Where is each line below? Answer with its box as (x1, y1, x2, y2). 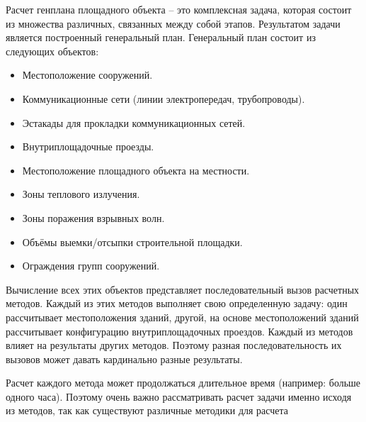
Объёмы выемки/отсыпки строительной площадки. (22, 234, 243, 249)
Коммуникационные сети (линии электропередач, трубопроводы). (22, 91, 305, 106)
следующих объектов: (6, 43, 99, 58)
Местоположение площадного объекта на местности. (22, 162, 250, 177)
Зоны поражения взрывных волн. (22, 210, 165, 225)
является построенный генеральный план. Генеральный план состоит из (6, 30, 316, 45)
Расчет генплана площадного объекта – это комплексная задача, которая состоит (6, 2, 352, 16)
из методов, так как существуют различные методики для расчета (6, 403, 289, 418)
